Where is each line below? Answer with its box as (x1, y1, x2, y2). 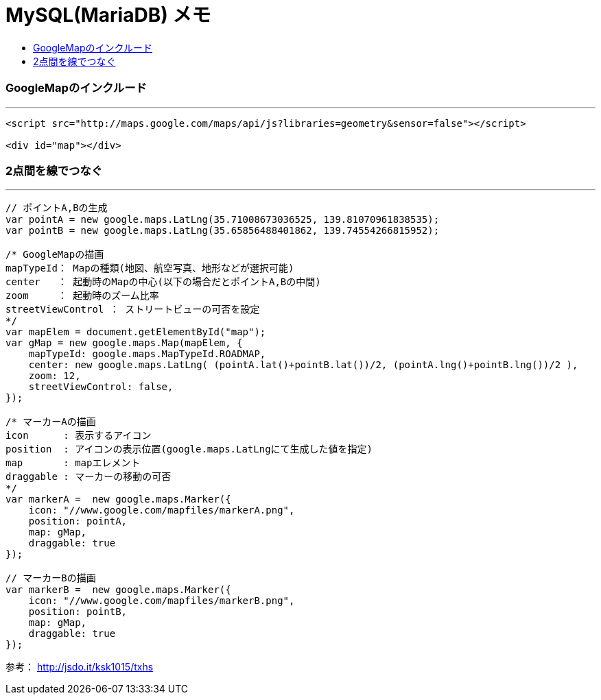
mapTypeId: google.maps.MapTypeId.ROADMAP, (28, 348, 266, 360)
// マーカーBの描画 (5, 572, 96, 584)
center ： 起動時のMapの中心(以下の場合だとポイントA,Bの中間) (5, 276, 321, 288)
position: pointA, (28, 516, 128, 527)
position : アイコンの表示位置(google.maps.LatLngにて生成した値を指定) (5, 444, 373, 455)
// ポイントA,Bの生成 (5, 202, 108, 214)
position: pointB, (28, 606, 128, 618)
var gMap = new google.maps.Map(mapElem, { (5, 337, 243, 349)
